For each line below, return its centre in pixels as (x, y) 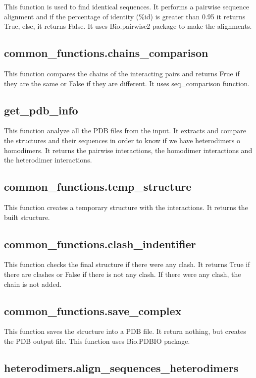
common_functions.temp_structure (98, 187)
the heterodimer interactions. (48, 160)
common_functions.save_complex (93, 310)
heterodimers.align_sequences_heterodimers (121, 367)
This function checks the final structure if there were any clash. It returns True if (127, 264)
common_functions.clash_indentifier (100, 243)
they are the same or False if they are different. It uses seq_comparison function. (127, 83)
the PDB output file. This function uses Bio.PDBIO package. (97, 341)
